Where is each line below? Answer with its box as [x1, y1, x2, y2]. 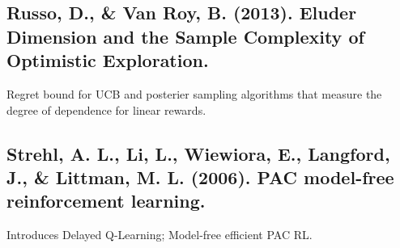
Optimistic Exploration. [6, 48, 209, 73]
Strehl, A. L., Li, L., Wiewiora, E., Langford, [6, 141, 390, 166]
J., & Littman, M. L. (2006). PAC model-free [6, 164, 394, 189]
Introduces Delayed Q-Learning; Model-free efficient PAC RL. [6, 226, 313, 243]
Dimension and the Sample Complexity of [6, 23, 364, 48]
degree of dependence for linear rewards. [6, 101, 206, 118]
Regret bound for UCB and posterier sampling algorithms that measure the [6, 85, 382, 102]
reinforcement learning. [6, 188, 206, 213]
